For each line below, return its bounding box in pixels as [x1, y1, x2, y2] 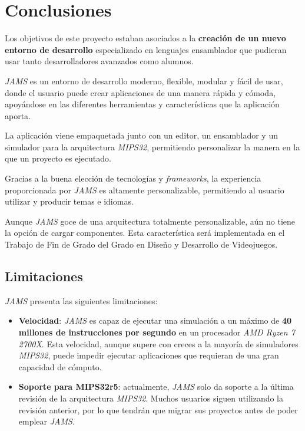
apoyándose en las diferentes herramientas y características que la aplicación [5, 98, 280, 110]
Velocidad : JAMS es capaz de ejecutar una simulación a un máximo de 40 [18, 314, 292, 327]
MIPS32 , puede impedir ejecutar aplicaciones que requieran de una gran [18, 349, 279, 361]
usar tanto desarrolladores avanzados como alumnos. [5, 55, 194, 67]
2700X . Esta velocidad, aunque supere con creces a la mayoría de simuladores [18, 337, 299, 350]
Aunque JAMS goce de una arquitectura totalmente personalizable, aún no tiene [5, 215, 296, 227]
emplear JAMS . [18, 415, 75, 427]
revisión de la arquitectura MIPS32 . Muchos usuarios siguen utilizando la [18, 391, 284, 404]
